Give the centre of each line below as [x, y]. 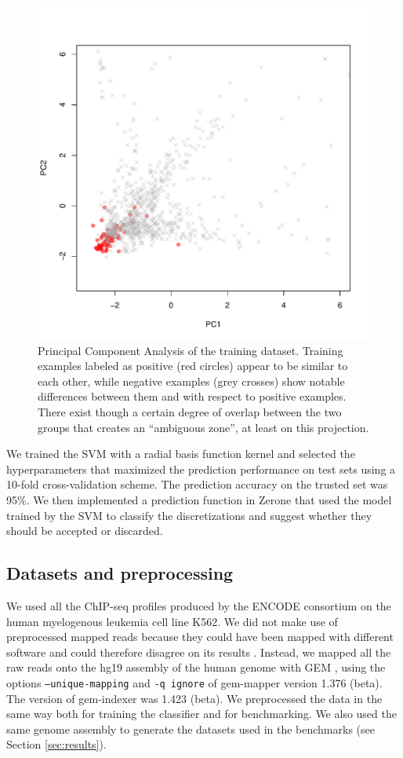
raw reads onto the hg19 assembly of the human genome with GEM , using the [196, 667]
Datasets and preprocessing [120, 573]
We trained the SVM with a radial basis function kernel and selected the [181, 454]
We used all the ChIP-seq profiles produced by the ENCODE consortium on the [199, 605]
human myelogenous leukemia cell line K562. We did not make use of [172, 621]
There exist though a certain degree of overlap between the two [190, 411]
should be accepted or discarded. [85, 531]
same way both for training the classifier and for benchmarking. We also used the [201, 714]
